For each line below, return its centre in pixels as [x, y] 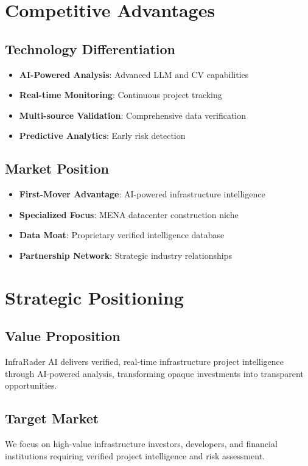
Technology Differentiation [90, 48]
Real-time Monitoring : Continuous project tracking [121, 95]
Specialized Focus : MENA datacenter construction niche [129, 214]
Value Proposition [63, 336]
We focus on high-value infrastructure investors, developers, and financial [141, 444]
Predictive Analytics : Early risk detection [102, 136]
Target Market [52, 418]
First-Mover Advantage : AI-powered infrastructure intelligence [142, 194]
